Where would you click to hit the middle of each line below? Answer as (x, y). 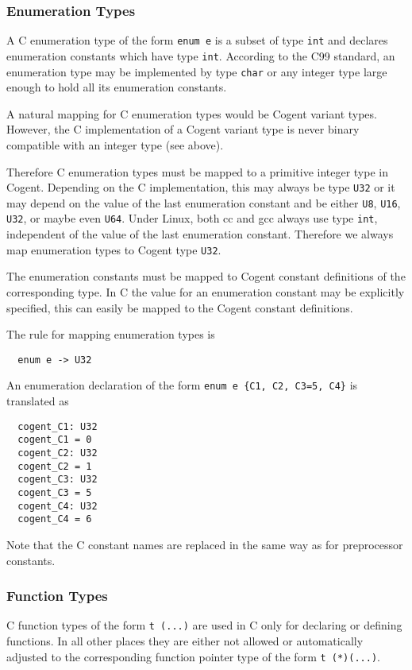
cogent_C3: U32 (58, 480)
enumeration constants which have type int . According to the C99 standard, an (201, 55)
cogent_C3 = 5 (55, 492)
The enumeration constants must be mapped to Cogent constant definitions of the (206, 276)
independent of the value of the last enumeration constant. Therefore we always (200, 234)
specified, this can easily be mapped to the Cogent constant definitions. (180, 307)
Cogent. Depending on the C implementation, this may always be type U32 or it (201, 187)
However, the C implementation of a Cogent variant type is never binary (183, 129)
